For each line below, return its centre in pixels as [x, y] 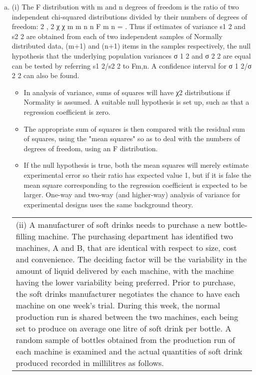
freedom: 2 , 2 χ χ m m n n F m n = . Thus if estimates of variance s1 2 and [128, 26]
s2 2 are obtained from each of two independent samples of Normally [117, 36]
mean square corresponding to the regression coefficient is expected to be [135, 184]
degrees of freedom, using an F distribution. [91, 148]
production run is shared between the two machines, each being [127, 317]
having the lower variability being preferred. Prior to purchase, [125, 282]
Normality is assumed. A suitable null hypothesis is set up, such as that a [136, 102]
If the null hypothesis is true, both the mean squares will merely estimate [136, 165]
